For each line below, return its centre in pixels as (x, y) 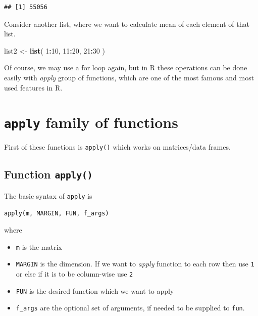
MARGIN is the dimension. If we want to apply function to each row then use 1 (135, 264)
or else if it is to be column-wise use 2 (74, 274)
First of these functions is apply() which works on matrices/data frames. (117, 147)
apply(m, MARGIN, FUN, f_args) (57, 213)
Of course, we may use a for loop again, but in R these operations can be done (126, 67)
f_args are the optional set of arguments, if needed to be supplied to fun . (130, 308)
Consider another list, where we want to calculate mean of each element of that (127, 24)
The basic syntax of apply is (48, 195)
